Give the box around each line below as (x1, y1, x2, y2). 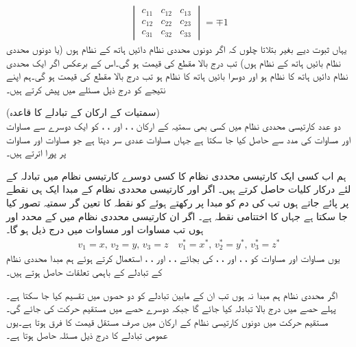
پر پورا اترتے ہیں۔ (6, 145, 67, 160)
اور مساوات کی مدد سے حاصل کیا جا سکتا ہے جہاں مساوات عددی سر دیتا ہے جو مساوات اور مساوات (6, 132, 351, 146)
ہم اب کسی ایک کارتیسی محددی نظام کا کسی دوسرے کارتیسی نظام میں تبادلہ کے (6, 168, 346, 182)
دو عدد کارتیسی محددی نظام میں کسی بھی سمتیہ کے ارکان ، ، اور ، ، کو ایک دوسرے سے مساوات (6, 119, 341, 132)
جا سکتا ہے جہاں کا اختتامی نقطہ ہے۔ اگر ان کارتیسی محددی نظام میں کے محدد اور (6, 208, 348, 223)
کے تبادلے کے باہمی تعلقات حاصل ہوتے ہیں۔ (6, 264, 163, 278)
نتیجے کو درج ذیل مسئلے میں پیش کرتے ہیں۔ (6, 82, 166, 96)
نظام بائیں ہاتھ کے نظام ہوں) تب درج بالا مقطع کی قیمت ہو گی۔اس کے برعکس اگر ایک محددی (6, 55, 341, 69)
